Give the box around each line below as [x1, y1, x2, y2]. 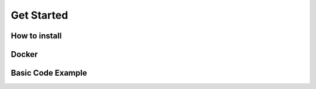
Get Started [11, 9, 68, 22]
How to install [11, 31, 62, 41]
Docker [11, 49, 38, 59]
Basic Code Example [11, 68, 87, 78]
